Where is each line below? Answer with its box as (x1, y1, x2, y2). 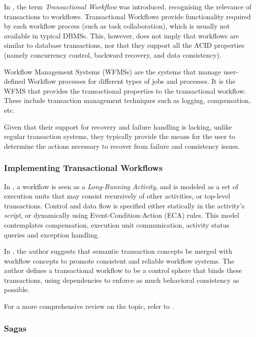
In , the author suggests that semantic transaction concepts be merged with (4, 246, 232, 256)
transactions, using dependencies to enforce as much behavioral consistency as (4, 274, 239, 285)
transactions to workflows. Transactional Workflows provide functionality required (4, 11, 251, 21)
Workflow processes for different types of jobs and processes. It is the (28, 76, 236, 86)
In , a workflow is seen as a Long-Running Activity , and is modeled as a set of (4, 181, 238, 191)
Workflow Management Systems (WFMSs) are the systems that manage (4, 66, 222, 76)
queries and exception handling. (4, 229, 99, 239)
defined (4, 76, 26, 86)
